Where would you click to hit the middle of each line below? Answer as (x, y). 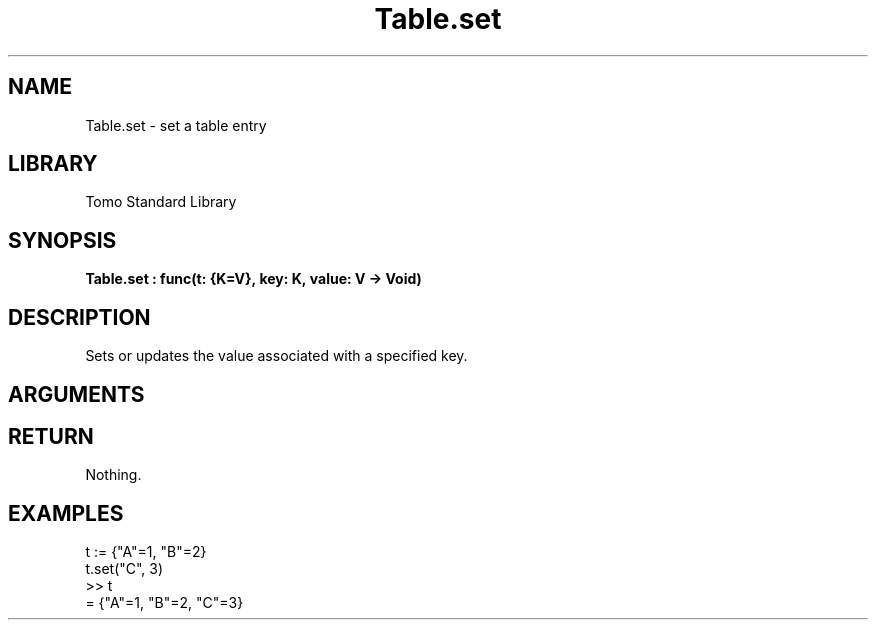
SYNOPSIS (62, 240)
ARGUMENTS (76, 394)
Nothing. (113, 475)
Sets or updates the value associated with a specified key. (276, 356)
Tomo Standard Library (161, 202)
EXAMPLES (66, 513)
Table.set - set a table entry (176, 125)
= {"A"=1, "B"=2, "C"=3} (164, 603)
